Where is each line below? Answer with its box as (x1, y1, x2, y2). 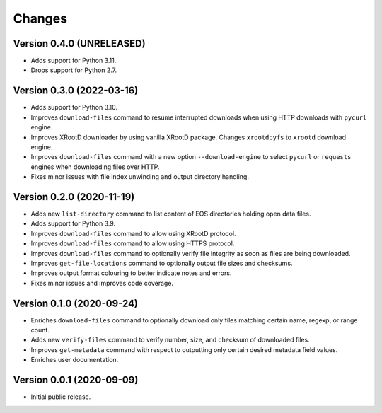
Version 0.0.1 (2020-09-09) (13, 374, 139, 386)
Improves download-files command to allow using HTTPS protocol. (30, 239, 235, 248)
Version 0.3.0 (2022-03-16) (13, 85, 139, 97)
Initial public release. (30, 392, 91, 401)
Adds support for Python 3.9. (30, 219, 116, 228)
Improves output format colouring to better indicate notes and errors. (30, 269, 232, 277)
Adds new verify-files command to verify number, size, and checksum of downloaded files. (30, 336, 311, 344)
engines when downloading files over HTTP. (30, 163, 160, 171)
